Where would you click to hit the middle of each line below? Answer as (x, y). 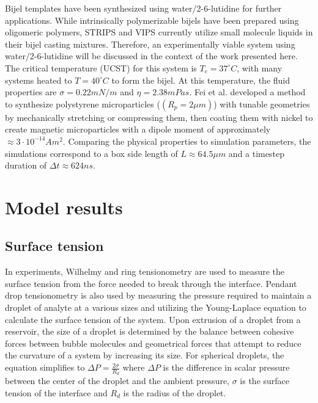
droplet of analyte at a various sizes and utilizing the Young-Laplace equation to (156, 307)
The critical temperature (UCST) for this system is (101, 67)
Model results (64, 207)
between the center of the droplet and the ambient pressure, (117, 381)
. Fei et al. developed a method (247, 92)
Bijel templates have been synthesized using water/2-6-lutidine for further (143, 8)
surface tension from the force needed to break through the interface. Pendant (151, 283)
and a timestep (256, 153)
